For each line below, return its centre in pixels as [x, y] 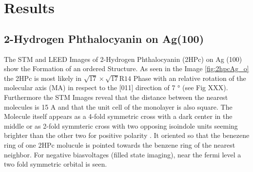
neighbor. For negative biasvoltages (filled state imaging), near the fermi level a [123, 154]
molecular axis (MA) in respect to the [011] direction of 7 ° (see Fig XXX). [116, 87]
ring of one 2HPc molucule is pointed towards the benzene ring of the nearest [120, 144]
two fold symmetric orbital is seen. [56, 164]
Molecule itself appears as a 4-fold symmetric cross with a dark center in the [118, 116]
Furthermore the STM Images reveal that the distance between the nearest [116, 97]
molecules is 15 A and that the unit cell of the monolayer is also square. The [118, 106]
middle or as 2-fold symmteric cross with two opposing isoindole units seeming [121, 125]
